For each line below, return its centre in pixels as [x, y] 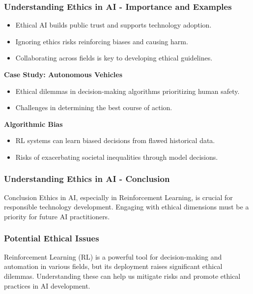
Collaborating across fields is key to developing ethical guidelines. [114, 58]
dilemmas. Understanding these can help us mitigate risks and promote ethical [122, 276]
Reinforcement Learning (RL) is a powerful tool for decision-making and [113, 256]
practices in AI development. [47, 285]
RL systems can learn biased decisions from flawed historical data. [115, 140]
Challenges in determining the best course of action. [94, 107]
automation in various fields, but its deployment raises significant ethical [113, 266]
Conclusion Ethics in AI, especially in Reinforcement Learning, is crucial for [118, 197]
